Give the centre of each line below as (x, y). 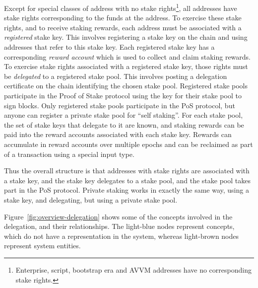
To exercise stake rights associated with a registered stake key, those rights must (126, 66)
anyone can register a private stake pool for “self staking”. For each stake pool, (124, 115)
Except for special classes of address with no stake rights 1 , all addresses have (121, 7)
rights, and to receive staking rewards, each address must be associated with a (123, 27)
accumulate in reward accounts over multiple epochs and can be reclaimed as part (129, 144)
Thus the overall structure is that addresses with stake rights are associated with (127, 171)
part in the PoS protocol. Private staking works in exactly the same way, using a (127, 190)
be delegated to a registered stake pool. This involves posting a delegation (116, 76)
